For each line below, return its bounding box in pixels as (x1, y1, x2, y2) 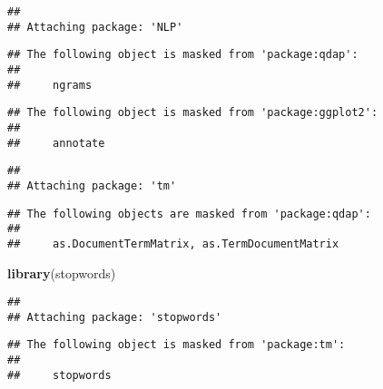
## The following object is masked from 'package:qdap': (7, 48, 358, 62)
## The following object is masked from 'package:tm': (7, 338, 346, 352)
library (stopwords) (7, 263, 116, 282)
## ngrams (7, 78, 93, 92)
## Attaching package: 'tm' (7, 179, 177, 192)
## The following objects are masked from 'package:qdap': (7, 207, 371, 220)
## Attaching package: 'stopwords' (7, 310, 222, 324)
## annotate (7, 136, 105, 150)
